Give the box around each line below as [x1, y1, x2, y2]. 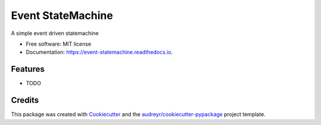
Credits [11, 95, 39, 105]
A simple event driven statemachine [11, 30, 99, 37]
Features [11, 64, 45, 74]
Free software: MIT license [26, 40, 92, 47]
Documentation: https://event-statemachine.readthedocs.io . [26, 49, 173, 56]
